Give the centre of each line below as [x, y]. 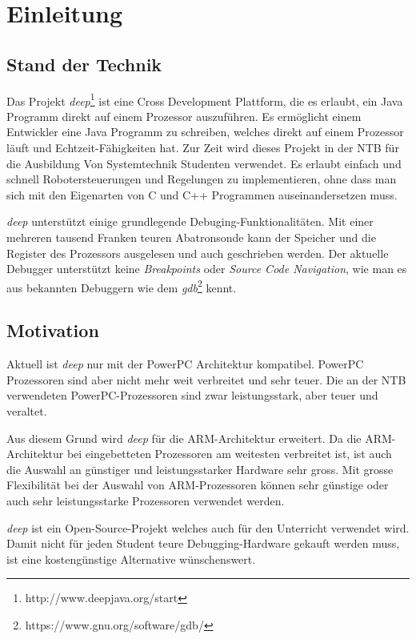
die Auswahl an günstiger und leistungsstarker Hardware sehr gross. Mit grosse [200, 469]
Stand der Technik [84, 64]
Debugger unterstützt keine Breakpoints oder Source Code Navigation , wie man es [207, 269]
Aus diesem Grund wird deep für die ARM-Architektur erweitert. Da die [184, 438]
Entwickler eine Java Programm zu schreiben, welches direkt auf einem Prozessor [205, 132]
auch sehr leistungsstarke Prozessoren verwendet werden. [146, 500]
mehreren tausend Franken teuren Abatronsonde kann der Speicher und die [191, 237]
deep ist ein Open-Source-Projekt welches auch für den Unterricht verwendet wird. [208, 527]
